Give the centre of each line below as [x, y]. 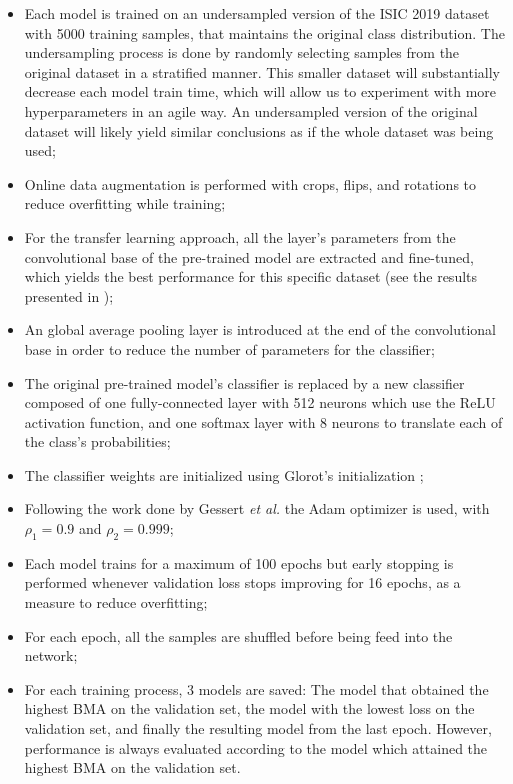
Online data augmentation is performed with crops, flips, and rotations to [250, 183]
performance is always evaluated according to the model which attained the [256, 747]
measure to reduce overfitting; [116, 602]
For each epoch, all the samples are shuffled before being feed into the [238, 635]
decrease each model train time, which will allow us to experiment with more [260, 91]
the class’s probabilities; [97, 441]
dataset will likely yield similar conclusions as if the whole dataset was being [259, 130]
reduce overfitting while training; [125, 203]
